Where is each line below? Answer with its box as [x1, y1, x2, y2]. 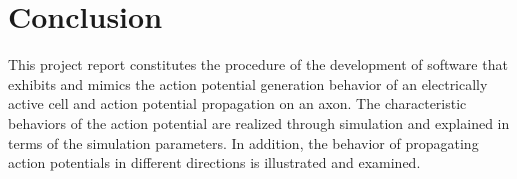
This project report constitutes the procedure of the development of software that [8, 54, 508, 75]
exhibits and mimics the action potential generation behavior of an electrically [8, 73, 488, 94]
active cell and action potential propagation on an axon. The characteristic [8, 93, 467, 114]
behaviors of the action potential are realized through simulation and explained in [8, 112, 510, 133]
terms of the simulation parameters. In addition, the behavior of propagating [8, 132, 479, 153]
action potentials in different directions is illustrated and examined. [8, 152, 421, 173]
